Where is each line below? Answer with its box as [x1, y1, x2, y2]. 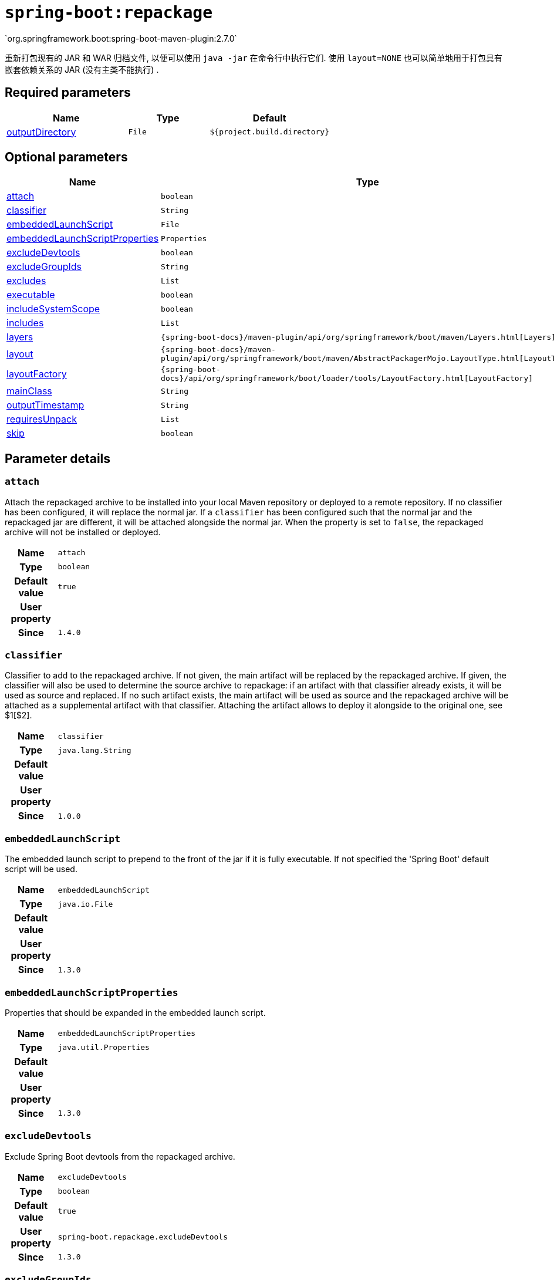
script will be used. [5, 864, 77, 874]
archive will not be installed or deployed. [5, 526, 161, 537]
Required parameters [5, 85, 131, 100]
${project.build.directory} [210, 127, 329, 137]
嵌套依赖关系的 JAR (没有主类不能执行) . [5, 64, 159, 75]
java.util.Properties [58, 1043, 150, 1052]
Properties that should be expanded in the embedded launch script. [5, 1007, 266, 1018]
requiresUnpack [6, 413, 77, 425]
